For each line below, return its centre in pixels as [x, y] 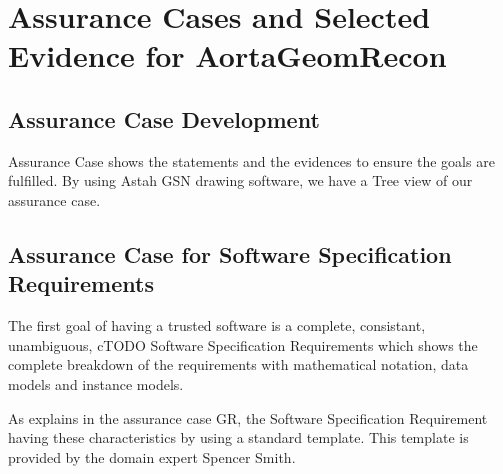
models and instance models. [96, 383]
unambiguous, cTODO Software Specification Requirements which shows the [243, 344]
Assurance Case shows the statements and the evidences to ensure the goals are [251, 160]
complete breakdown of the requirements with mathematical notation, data [238, 364]
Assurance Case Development [164, 118]
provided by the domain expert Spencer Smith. [152, 456]
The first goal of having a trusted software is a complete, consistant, [217, 325]
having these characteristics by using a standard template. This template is [238, 437]
